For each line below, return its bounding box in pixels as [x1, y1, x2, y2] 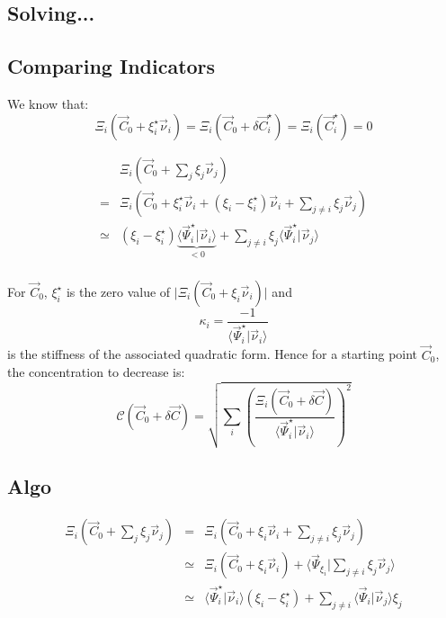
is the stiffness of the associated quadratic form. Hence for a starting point [7, 345, 418, 363]
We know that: [7, 94, 89, 112]
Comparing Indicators [7, 52, 216, 80]
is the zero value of [66, 282, 171, 300]
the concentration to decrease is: [7, 363, 185, 381]
